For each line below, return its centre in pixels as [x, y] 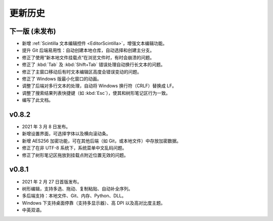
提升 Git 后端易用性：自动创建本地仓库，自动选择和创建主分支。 [88, 50]
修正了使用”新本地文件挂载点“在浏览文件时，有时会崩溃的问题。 [88, 57]
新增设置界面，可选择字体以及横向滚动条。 [66, 134]
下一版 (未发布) [33, 31]
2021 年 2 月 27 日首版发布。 [52, 181]
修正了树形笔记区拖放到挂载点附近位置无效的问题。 [75, 155]
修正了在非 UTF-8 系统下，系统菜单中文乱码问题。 [74, 148]
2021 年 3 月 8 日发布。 [46, 127]
